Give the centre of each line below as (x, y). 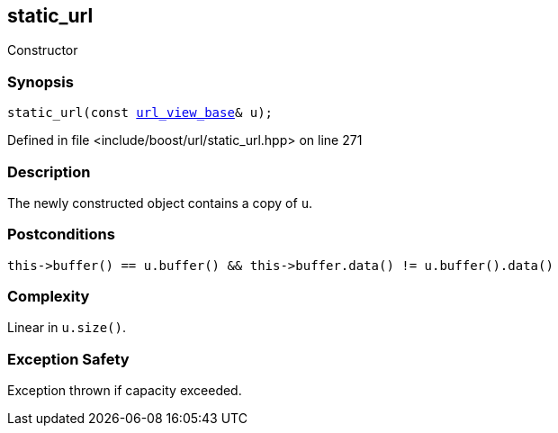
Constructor (43, 50)
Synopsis (40, 81)
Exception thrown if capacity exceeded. (125, 391)
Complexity (49, 297)
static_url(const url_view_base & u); (140, 113)
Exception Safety (68, 359)
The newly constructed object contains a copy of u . (160, 203)
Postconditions (61, 235)
